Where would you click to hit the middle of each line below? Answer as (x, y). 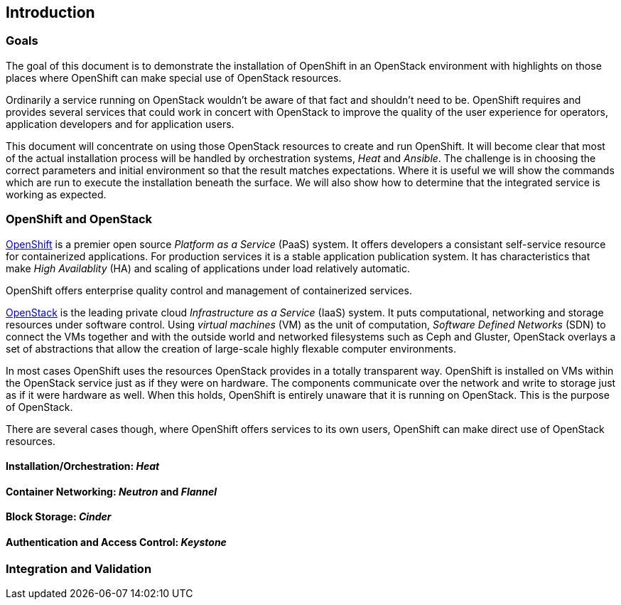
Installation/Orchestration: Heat (83, 466)
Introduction (50, 12)
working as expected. (56, 194)
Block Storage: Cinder (59, 517)
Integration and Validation (79, 568)
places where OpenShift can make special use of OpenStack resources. (174, 77)
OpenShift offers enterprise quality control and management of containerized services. (209, 290)
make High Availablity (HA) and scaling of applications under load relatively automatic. (208, 268)
